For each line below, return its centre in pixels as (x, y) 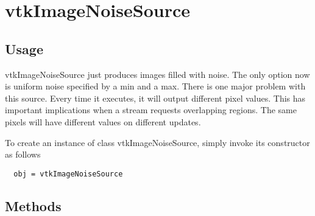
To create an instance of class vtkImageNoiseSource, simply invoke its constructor (157, 142)
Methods (33, 205)
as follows (23, 154)
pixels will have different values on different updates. (103, 121)
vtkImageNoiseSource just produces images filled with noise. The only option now (157, 74)
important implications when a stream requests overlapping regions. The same (151, 110)
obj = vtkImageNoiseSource (68, 174)
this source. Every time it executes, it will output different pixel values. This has (155, 98)
